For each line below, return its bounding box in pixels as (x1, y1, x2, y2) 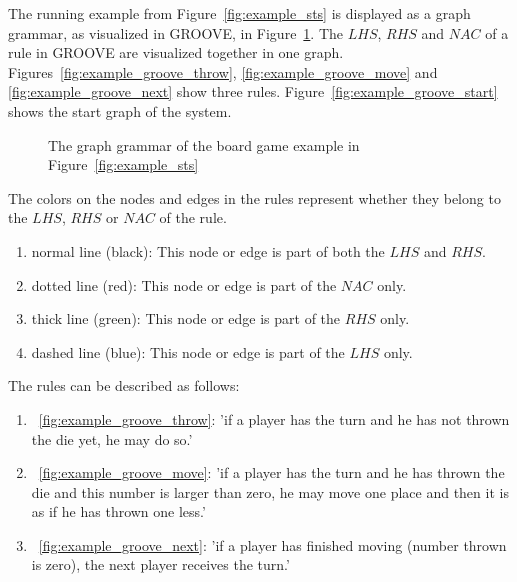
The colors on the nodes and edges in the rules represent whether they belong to (8, 187, 501, 208)
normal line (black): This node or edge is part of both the (31, 240, 385, 261)
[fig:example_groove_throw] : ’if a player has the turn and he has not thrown (38, 408, 510, 429)
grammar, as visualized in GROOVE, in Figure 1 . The (8, 22, 344, 43)
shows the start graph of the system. (8, 100, 232, 121)
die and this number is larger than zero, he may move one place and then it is (31, 481, 509, 502)
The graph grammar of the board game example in (48, 134, 360, 155)
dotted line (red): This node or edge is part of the (31, 274, 337, 295)
